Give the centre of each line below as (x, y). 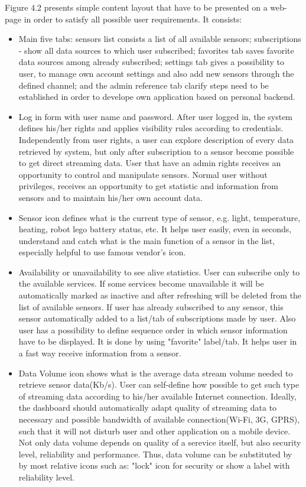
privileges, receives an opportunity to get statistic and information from (148, 186)
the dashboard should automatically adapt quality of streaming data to (148, 408)
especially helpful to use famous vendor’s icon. (102, 252)
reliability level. (46, 477)
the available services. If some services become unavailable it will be (141, 283)
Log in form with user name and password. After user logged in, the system (156, 116)
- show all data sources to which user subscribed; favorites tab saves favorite (156, 50)
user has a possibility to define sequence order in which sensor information (153, 329)
